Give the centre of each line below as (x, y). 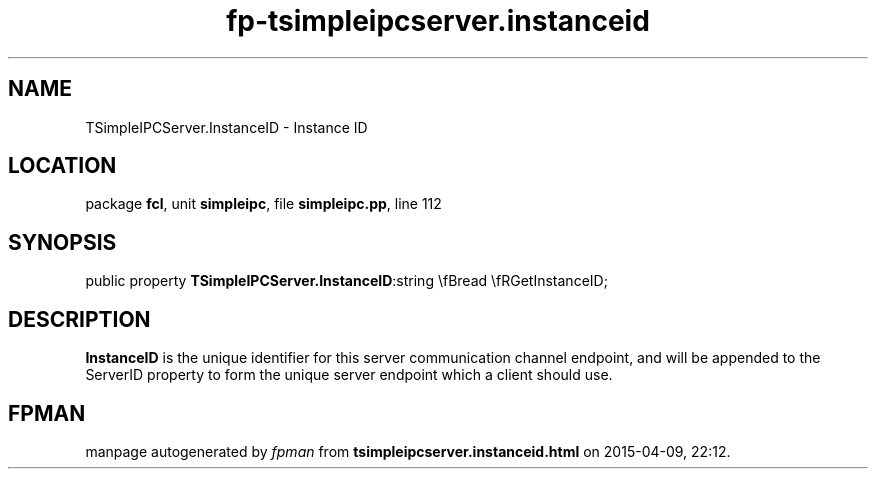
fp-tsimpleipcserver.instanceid (438, 21)
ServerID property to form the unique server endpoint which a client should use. (349, 375)
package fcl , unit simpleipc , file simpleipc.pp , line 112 (263, 204)
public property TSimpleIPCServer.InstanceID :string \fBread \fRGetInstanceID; (346, 281)
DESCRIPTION (79, 319)
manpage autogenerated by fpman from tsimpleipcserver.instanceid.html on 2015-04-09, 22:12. (408, 451)
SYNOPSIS (62, 242)
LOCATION (62, 166)
